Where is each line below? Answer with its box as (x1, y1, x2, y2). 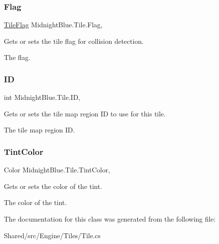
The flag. (4, 52, 31, 62)
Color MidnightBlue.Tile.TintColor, (4, 165, 110, 175)
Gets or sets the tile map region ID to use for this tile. (4, 108, 166, 118)
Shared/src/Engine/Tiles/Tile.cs (4, 230, 101, 240)
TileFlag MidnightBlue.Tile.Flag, (4, 19, 103, 30)
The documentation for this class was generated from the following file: (4, 214, 216, 224)
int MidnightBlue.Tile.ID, (4, 92, 80, 102)
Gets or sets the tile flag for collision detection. (4, 36, 144, 46)
